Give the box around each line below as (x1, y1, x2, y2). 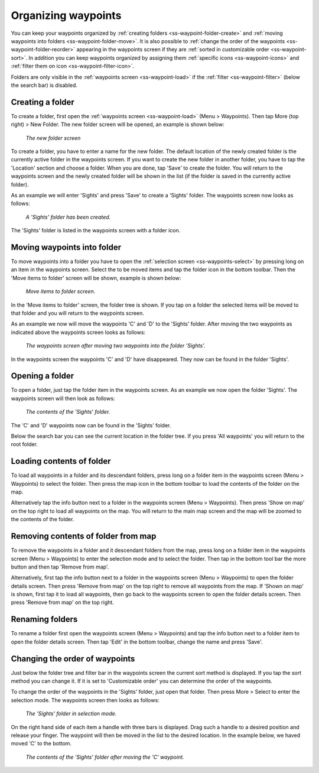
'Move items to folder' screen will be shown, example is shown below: (11, 274, 181, 281)
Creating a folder (11, 97, 75, 107)
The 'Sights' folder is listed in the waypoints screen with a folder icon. (11, 227, 181, 234)
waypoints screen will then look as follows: (11, 395, 115, 402)
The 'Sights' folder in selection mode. (25, 710, 117, 717)
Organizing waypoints (11, 9, 122, 22)
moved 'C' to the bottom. (11, 740, 72, 747)
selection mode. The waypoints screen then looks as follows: (11, 696, 159, 703)
